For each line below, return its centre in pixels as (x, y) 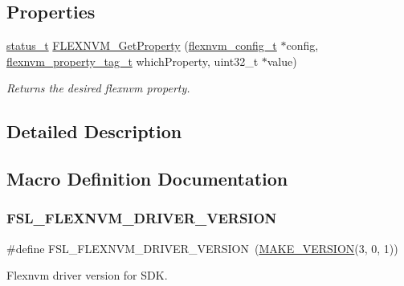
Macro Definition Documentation (147, 179)
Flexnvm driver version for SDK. (87, 275)
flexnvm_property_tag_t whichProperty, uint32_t (133, 61)
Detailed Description (94, 131)
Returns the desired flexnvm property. (98, 88)
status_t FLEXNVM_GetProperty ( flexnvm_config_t (142, 45)
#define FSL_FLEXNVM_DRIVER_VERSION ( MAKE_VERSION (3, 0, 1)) (202, 248)
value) (282, 61)
